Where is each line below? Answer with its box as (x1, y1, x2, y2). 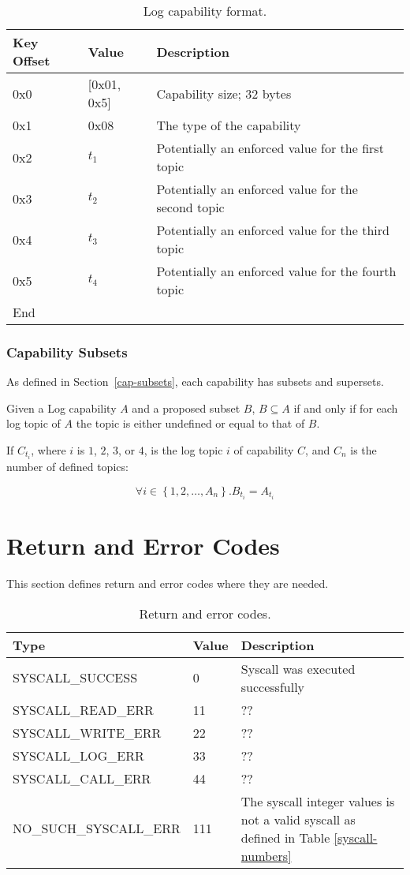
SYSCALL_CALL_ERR (13, 768, 151, 787)
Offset (13, 51, 50, 69)
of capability (233, 442, 294, 458)
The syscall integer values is (240, 791, 395, 810)
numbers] (240, 846, 292, 865)
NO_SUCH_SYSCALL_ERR (13, 819, 181, 837)
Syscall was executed (240, 659, 356, 678)
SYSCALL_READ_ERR (13, 700, 154, 719)
